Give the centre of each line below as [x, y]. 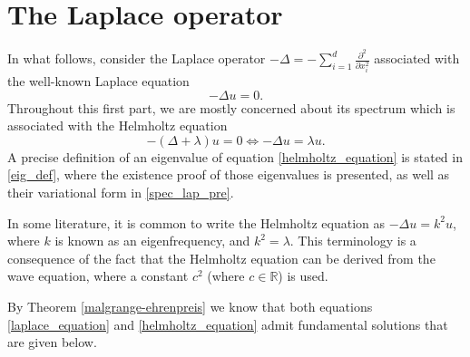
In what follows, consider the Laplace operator [137, 58]
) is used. [303, 276]
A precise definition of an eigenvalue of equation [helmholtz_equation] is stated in [235, 156]
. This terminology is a [353, 241]
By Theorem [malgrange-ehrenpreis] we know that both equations [190, 307]
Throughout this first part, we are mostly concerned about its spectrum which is [231, 107]
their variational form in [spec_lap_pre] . [121, 193]
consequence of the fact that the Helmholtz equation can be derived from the [221, 258]
